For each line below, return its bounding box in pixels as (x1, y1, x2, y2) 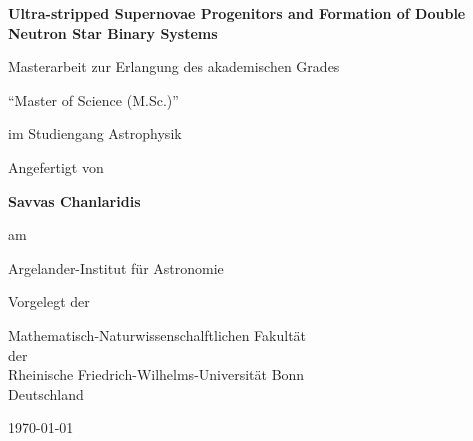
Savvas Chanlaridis (8, 190, 141, 211)
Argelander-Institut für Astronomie (8, 257, 224, 278)
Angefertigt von (8, 156, 104, 177)
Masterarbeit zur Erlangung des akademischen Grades (8, 56, 340, 77)
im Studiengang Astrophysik (8, 123, 182, 144)
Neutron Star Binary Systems (8, 22, 218, 43)
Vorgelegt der (8, 291, 90, 312)
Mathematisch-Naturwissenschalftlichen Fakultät (8, 324, 307, 345)
